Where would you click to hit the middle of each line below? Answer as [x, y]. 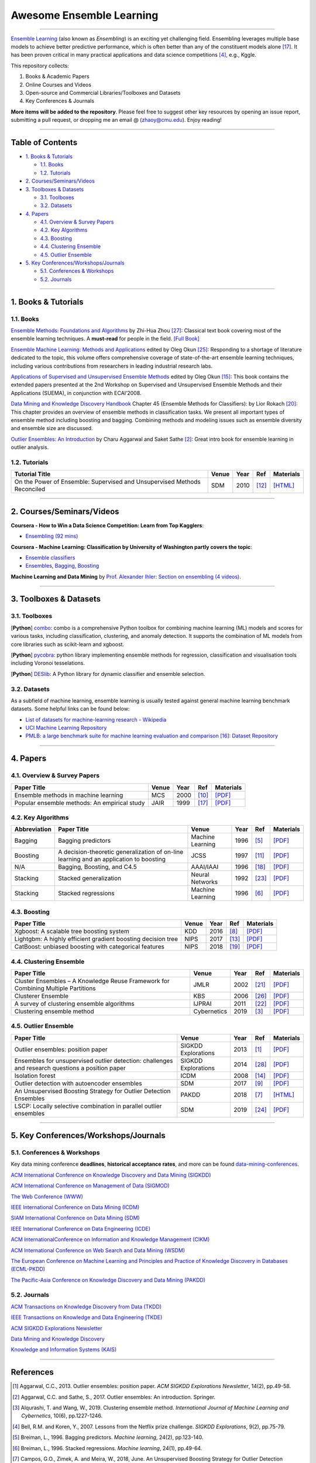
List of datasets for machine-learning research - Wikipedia [96, 719]
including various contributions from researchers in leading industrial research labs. [112, 366]
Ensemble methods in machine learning [69, 795]
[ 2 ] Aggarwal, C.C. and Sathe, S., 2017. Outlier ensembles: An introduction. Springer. [114, 1397]
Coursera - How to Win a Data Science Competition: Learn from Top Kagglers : [107, 525]
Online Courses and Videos [59, 84]
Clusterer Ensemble [42, 996]
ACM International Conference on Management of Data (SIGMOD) [90, 1186]
